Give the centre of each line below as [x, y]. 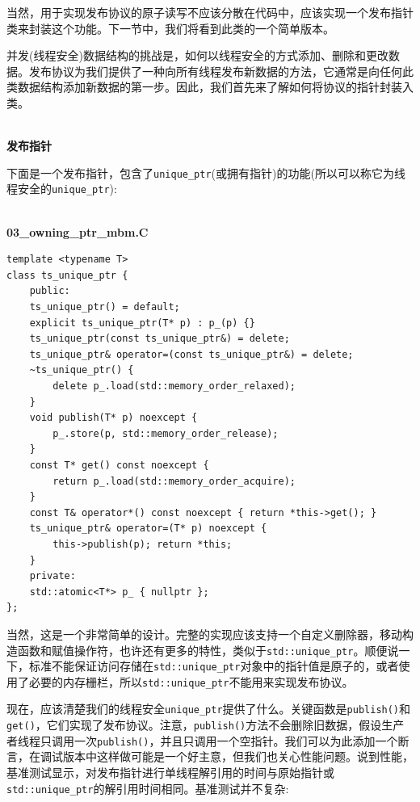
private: [52, 576]
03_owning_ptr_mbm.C [78, 231]
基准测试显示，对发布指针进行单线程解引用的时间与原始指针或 [170, 773]
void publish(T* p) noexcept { [113, 418]
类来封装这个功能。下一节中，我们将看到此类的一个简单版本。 [170, 28]
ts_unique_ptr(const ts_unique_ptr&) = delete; [160, 339]
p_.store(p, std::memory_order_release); [166, 433]
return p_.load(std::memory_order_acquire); [174, 481]
